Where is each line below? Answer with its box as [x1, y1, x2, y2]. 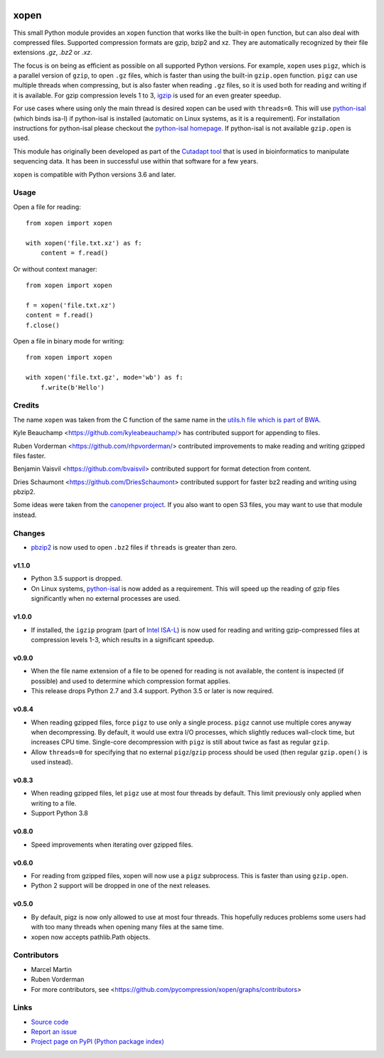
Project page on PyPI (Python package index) [31, 1037, 165, 1046]
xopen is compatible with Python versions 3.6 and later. [13, 170, 176, 178]
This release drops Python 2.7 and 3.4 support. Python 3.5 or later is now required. [31, 687, 274, 695]
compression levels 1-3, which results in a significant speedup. [31, 635, 215, 643]
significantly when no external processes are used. [31, 594, 181, 603]
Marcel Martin [31, 965, 73, 973]
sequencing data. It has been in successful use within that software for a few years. [13, 157, 259, 166]
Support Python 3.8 [31, 809, 88, 818]
